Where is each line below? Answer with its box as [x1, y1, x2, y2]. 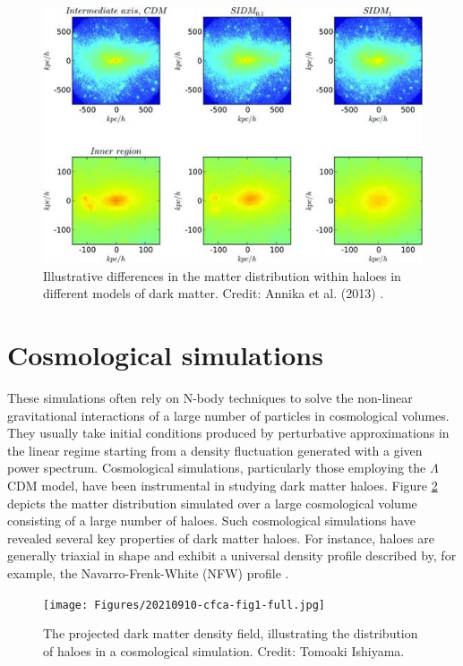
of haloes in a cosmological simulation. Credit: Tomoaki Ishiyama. [43, 641, 405, 660]
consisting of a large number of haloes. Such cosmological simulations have [7, 511, 416, 530]
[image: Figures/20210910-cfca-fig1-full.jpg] [43, 598, 325, 611]
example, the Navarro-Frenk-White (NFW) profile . [7, 564, 289, 583]
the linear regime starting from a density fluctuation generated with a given [7, 440, 423, 459]
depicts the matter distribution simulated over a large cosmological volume [7, 493, 417, 512]
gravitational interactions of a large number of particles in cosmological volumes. [7, 406, 450, 424]
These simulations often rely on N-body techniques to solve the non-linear [7, 388, 413, 407]
